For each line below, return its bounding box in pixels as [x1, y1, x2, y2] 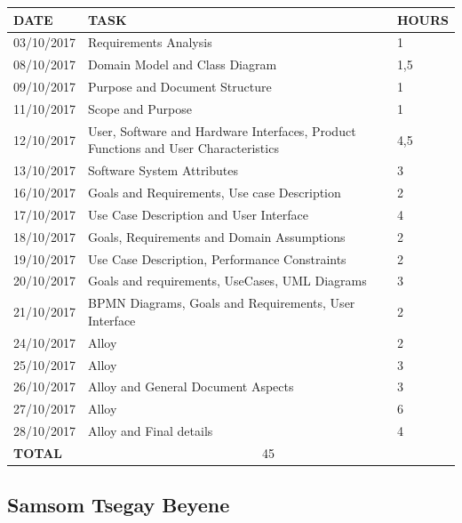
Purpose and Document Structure [88, 77, 272, 96]
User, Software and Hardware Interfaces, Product [88, 121, 356, 140]
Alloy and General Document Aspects [88, 377, 294, 396]
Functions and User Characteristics [88, 139, 279, 157]
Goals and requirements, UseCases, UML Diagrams [88, 271, 367, 290]
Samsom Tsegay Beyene [7, 491, 230, 519]
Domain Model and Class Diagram [88, 55, 277, 74]
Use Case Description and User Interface [88, 205, 308, 223]
